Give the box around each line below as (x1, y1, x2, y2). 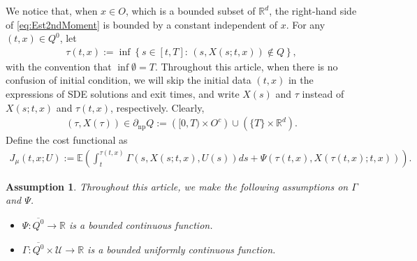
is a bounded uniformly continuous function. (87, 242, 276, 257)
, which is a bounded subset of (125, 3, 256, 17)
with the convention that (6, 59, 112, 73)
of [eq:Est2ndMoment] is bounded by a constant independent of (6, 17, 277, 31)
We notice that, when (6, 3, 98, 17)
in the (288, 73, 314, 87)
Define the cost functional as (6, 133, 128, 147)
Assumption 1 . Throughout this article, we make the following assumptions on (6, 179, 349, 193)
